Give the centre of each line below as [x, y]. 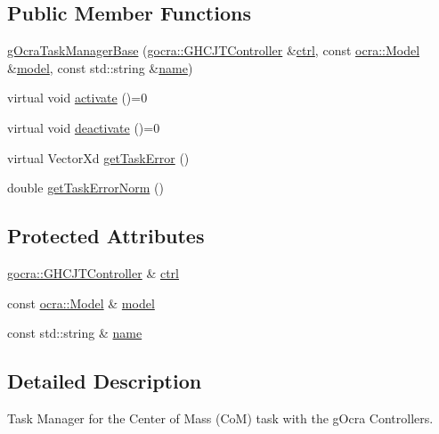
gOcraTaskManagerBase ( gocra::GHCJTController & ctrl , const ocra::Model [214, 50]
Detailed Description [105, 381]
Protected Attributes [106, 236]
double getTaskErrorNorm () [85, 188]
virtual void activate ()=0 [77, 98]
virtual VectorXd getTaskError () [98, 157]
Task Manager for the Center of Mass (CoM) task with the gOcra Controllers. [220, 418]
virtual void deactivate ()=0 [84, 127]
